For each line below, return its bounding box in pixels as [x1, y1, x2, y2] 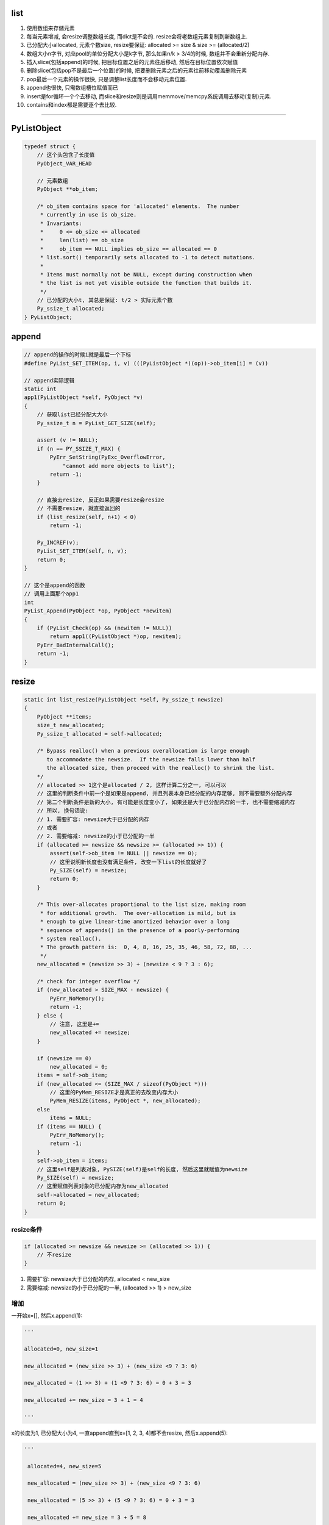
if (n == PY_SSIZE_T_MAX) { [37, 445, 121, 452]
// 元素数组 [37, 177, 68, 184]
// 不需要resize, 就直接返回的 [37, 505, 121, 512]
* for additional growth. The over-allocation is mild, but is [40, 910, 236, 916]
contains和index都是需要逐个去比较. [26, 101, 117, 109]
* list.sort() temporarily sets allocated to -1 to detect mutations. [40, 254, 256, 261]
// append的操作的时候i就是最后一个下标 [24, 351, 131, 358]
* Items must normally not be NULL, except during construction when [40, 271, 253, 278]
